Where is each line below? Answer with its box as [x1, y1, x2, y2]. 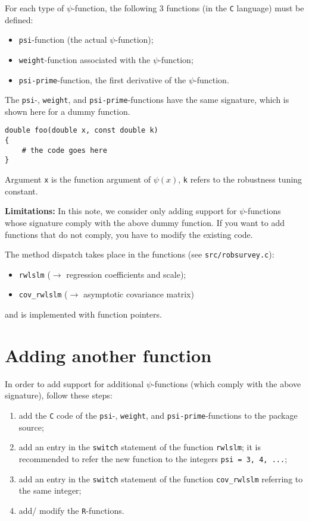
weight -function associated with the [18, 53, 151, 65]
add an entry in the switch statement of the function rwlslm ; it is [18, 441, 261, 453]
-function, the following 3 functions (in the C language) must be [72, 2, 304, 14]
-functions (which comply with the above [152, 377, 301, 390]
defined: [5, 13, 33, 26]
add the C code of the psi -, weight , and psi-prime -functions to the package [18, 409, 298, 421]
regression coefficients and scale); [66, 268, 186, 280]
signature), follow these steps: [5, 389, 113, 401]
